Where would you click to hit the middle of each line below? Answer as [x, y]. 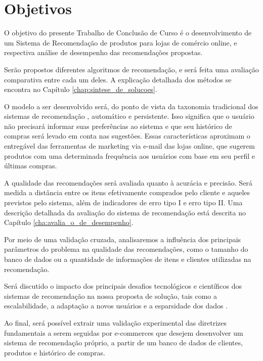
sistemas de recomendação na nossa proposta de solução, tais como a [111, 296]
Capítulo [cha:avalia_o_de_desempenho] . [69, 222]
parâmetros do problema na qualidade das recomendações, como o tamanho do [126, 249]
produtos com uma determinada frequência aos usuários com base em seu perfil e [130, 155]
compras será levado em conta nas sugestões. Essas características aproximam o [127, 136]
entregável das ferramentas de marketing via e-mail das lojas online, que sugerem [129, 146]
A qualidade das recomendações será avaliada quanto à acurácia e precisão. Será [128, 182]
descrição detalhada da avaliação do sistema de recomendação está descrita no [125, 212]
